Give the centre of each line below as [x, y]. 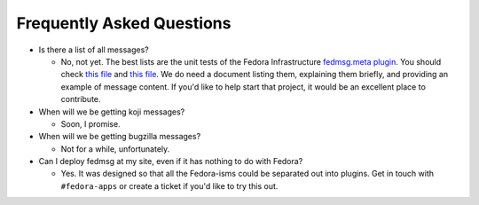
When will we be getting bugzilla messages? [120, 137]
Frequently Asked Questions [124, 23]
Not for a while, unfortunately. [115, 149]
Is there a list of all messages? [94, 50]
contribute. [81, 99]
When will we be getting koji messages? [112, 112]
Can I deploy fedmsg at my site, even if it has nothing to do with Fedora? [171, 162]
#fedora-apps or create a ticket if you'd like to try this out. [169, 185]
